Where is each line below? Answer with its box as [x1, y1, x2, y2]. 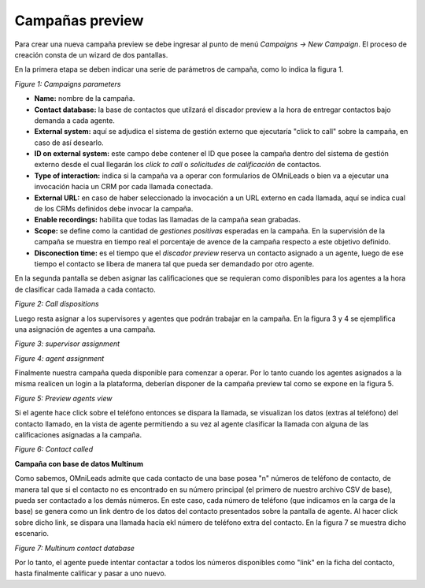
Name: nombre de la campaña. [34, 94, 135, 103]
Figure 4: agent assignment [14, 353, 105, 363]
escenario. [14, 529, 50, 538]
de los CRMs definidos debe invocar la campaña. [34, 204, 194, 214]
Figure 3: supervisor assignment [14, 339, 120, 348]
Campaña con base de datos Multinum [14, 459, 144, 468]
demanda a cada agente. [34, 115, 116, 125]
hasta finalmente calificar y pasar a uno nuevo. [14, 568, 167, 579]
